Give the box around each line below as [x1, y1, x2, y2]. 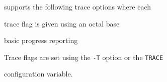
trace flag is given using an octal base [4, 18, 120, 28]
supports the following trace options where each [4, 1, 151, 11]
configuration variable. [4, 68, 73, 79]
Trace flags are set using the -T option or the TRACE [4, 51, 163, 62]
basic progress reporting [4, 35, 78, 45]
